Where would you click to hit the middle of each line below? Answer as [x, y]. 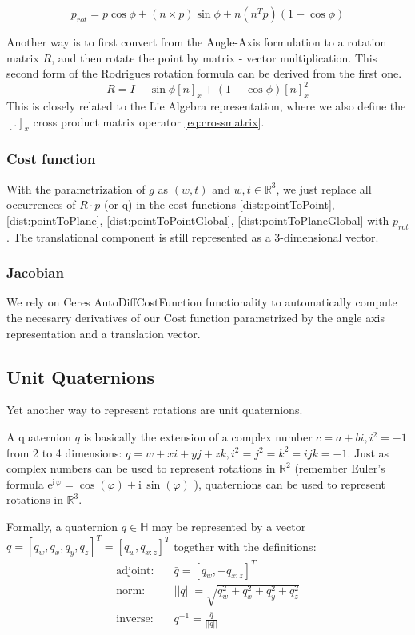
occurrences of [41, 204]
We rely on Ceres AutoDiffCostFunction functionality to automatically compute [202, 302]
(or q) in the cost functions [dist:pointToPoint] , [219, 204]
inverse [133, 619]
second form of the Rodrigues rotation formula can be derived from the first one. [204, 73]
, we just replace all [324, 188]
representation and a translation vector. [104, 333]
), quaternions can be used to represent [290, 483]
